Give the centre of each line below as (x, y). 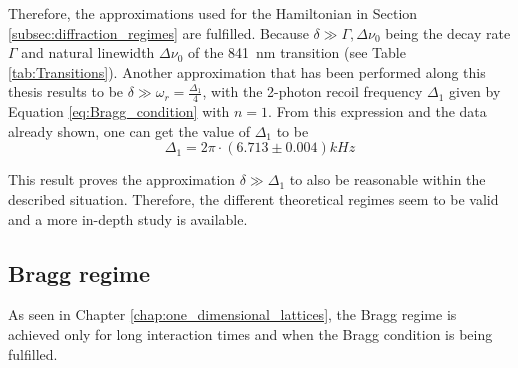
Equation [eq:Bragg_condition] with (119, 111)
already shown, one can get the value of (129, 130)
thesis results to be (66, 91)
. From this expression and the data (377, 111)
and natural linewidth (88, 52)
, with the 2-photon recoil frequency (312, 91)
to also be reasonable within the (387, 179)
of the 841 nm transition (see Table (296, 52)
